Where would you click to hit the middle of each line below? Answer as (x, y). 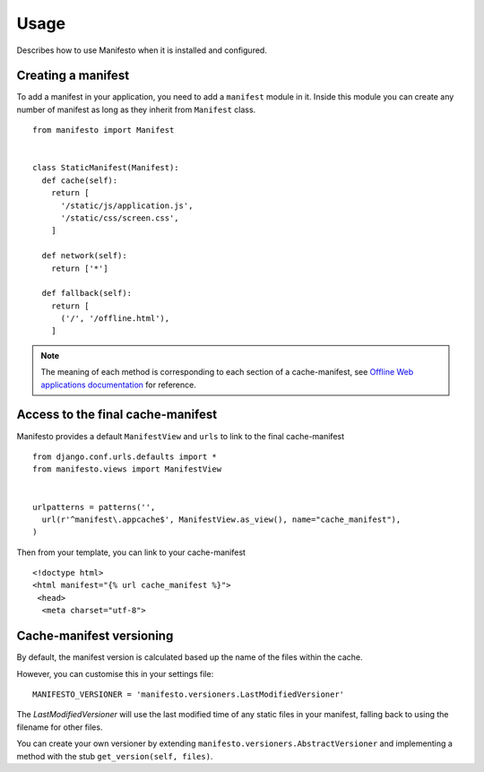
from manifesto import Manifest (104, 130)
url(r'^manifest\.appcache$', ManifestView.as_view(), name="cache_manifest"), (221, 519)
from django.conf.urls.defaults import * (125, 456)
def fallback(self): (87, 293)
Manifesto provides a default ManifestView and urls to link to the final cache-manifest (181, 436)
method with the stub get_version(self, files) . (115, 756)
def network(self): (84, 256)
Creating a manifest (73, 76)
